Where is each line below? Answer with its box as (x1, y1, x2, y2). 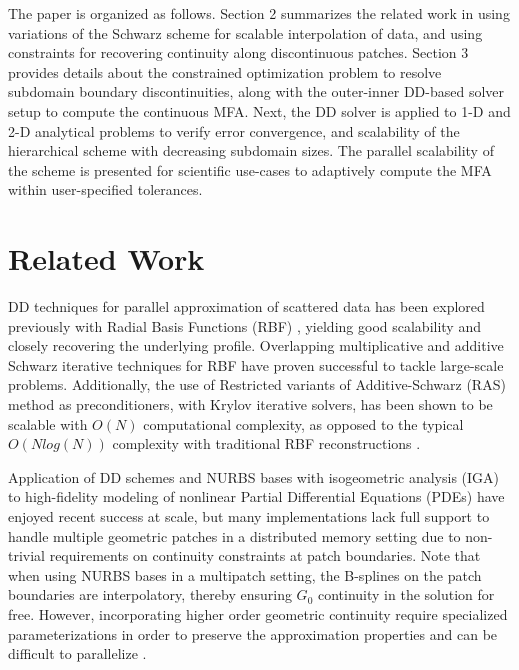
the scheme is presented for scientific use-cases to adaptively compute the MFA (8, 159, 492, 180)
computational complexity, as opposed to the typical (143, 413, 464, 434)
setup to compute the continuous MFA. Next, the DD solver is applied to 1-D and (8, 100, 511, 121)
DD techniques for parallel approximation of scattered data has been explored (8, 296, 485, 317)
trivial (8, 545, 46, 566)
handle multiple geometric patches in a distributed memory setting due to (8, 525, 461, 546)
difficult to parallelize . (8, 643, 147, 664)
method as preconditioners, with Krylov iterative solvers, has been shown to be (8, 394, 493, 415)
